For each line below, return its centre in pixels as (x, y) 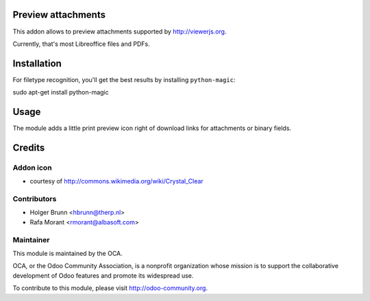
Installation (37, 63)
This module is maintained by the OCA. (67, 253)
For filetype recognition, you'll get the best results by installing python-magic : (124, 79)
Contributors (35, 199)
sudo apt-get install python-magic (61, 92)
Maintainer (31, 239)
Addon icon (32, 168)
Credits (29, 147)
